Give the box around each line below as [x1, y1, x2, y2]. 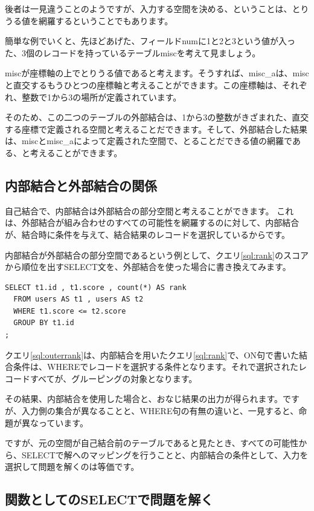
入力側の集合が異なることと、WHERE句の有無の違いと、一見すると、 [21, 404, 299, 417]
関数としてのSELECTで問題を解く [5, 490, 214, 509]
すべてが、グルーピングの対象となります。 [30, 372, 197, 384]
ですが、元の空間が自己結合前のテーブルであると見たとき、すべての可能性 [5, 437, 299, 449]
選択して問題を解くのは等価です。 [5, 460, 139, 473]
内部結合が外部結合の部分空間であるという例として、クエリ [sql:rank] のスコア [5, 248, 309, 261]
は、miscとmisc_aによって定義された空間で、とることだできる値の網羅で [5, 134, 292, 147]
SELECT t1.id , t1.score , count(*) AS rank [5, 283, 187, 292]
